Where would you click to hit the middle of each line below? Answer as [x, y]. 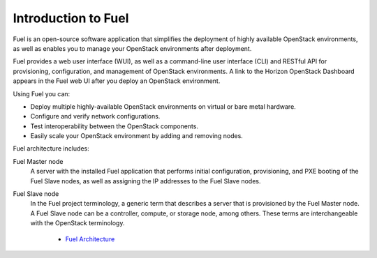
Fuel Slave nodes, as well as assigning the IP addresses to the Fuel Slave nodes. [146, 181]
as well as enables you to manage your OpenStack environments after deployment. [132, 48]
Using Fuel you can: [42, 93]
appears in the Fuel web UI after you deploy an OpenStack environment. [117, 81]
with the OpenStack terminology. [77, 223]
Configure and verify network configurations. [95, 116]
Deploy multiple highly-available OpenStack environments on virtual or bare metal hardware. [163, 106]
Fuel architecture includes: [51, 149]
